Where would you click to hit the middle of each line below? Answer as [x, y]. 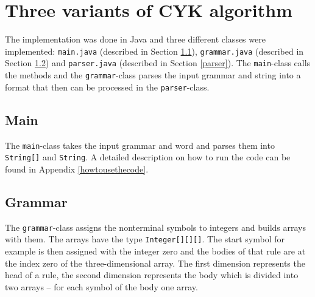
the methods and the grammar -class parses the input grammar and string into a [153, 75]
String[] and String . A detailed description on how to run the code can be [148, 157]
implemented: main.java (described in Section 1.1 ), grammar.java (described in [154, 51]
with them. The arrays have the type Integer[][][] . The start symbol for [145, 239]
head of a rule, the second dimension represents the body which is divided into [152, 275]
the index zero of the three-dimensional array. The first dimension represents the [155, 263]
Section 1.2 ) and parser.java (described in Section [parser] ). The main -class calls [158, 63]
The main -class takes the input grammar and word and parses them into [140, 145]
